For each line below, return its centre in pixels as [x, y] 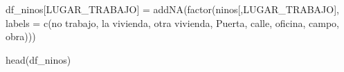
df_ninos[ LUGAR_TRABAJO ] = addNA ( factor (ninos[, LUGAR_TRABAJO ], [172, 9]
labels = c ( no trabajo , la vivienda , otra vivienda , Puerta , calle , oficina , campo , [173, 22]
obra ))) [21, 36]
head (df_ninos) [38, 59]
